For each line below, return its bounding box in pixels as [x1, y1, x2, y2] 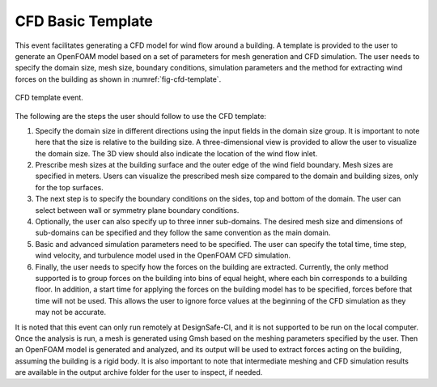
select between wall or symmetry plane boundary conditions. [35, 205, 240, 215]
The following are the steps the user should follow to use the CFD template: [15, 111, 267, 121]
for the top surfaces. [35, 182, 104, 192]
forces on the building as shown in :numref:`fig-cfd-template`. [15, 74, 222, 84]
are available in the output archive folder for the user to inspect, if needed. [15, 368, 263, 377]
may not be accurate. [35, 308, 107, 317]
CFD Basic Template [15, 12, 154, 30]
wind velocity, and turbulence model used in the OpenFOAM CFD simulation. [35, 251, 291, 261]
